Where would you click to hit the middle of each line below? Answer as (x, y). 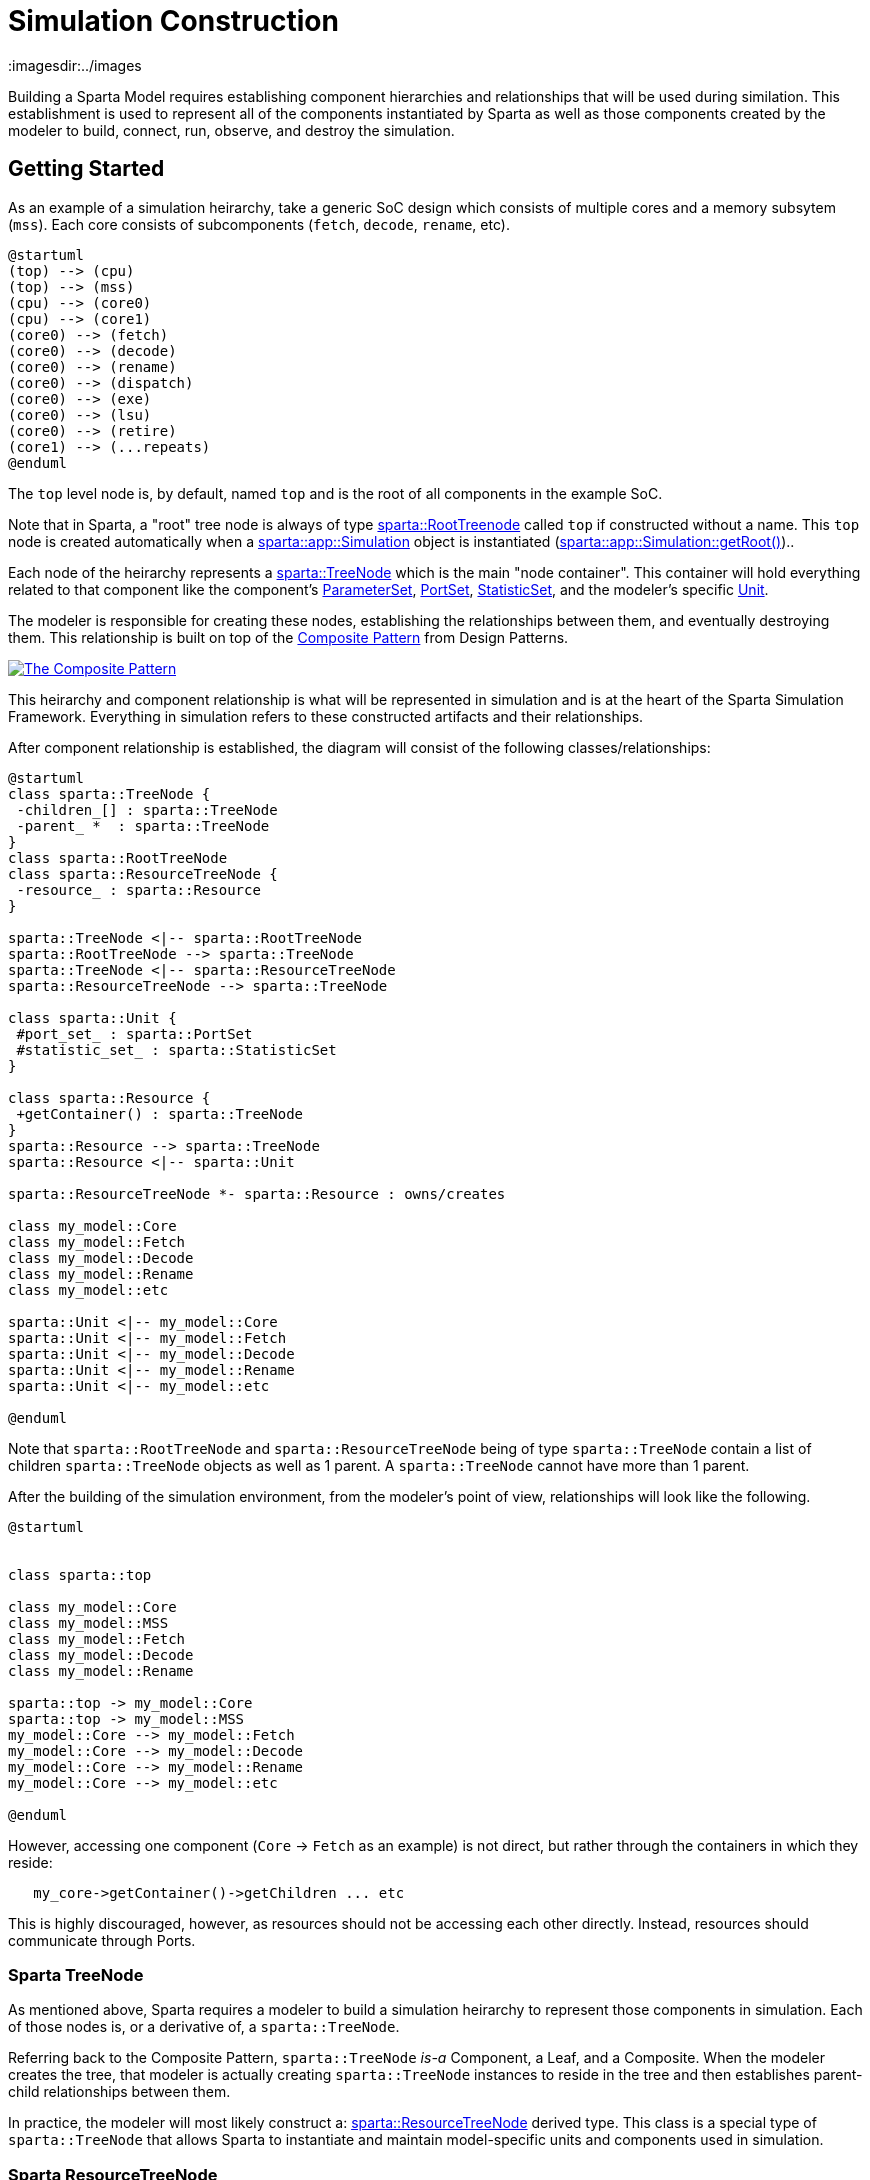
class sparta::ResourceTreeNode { (143, 873)
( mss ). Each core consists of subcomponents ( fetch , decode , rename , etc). (259, 224)
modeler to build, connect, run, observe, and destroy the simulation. (231, 130)
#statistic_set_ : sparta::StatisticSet (176, 1049)
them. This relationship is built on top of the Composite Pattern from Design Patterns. (288, 637)
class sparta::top (80, 1574)
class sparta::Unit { (92, 1017)
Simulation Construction (173, 21)
